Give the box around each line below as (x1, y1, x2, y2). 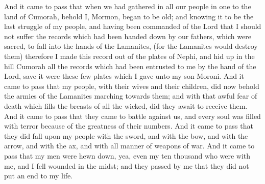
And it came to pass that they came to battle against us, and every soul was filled (4, 110, 261, 121)
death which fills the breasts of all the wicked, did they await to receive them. (4, 100, 248, 111)
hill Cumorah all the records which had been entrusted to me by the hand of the (4, 60, 256, 71)
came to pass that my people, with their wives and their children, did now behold (4, 80, 259, 91)
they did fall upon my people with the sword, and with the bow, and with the (4, 130, 248, 141)
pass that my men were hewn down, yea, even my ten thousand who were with (4, 150, 251, 161)
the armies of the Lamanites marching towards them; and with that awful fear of (4, 90, 257, 101)
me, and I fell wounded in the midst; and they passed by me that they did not (4, 160, 249, 171)
